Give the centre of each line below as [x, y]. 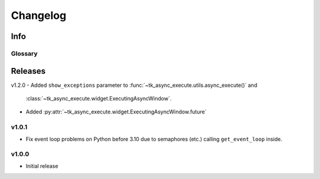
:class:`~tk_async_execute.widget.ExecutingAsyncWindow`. [99, 99]
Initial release [42, 166]
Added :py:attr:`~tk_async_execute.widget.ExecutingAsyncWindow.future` [116, 112]
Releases [28, 71]
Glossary [24, 53]
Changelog [39, 15]
